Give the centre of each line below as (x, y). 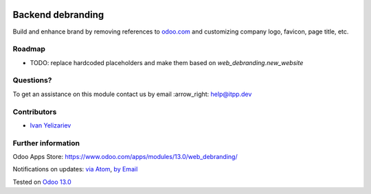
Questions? (32, 80)
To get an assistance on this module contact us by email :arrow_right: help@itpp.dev (132, 94)
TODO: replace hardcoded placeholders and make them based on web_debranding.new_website (167, 62)
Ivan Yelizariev (50, 125)
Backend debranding (58, 15)
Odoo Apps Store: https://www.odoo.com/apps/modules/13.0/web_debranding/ (125, 157)
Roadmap (29, 49)
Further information (46, 143)
